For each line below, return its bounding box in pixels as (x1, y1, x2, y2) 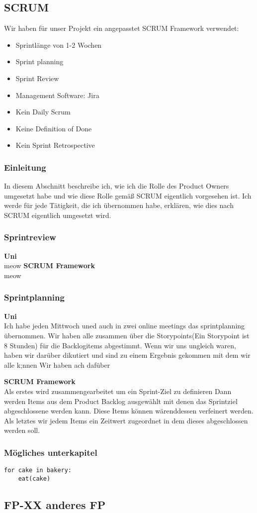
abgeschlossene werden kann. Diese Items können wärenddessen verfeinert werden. (4, 406, 254, 416)
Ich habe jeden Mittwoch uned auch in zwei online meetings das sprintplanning (4, 320, 245, 331)
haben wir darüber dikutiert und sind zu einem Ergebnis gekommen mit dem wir (4, 350, 251, 360)
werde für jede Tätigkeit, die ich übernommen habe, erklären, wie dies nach (4, 200, 234, 210)
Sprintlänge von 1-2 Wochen (15, 39, 102, 50)
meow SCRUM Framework (4, 260, 95, 271)
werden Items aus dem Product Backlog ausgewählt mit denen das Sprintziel (4, 396, 238, 406)
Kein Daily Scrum (15, 106, 71, 117)
